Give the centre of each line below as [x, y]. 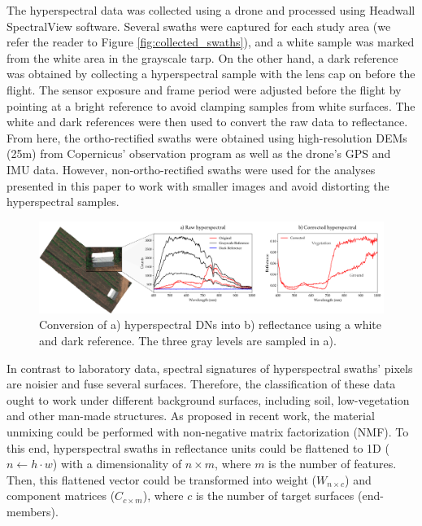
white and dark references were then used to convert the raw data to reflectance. [207, 122]
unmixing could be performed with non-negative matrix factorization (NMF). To [208, 431]
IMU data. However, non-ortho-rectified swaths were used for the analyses [191, 169]
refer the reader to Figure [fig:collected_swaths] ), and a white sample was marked [211, 42]
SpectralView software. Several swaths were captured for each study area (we [199, 26]
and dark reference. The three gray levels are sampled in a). [188, 340]
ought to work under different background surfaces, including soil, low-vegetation [208, 399]
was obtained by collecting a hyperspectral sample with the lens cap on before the [211, 74]
